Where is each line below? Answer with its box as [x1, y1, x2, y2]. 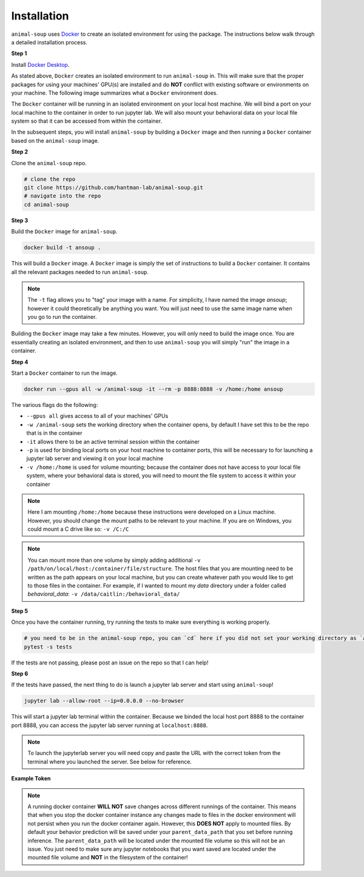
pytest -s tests [24, 643, 73, 650]
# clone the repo [24, 176, 76, 182]
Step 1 [11, 50, 27, 57]
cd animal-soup [24, 201, 69, 208]
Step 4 [11, 358, 29, 366]
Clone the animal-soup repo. [11, 159, 87, 166]
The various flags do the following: [11, 401, 98, 408]
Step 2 [11, 148, 29, 155]
